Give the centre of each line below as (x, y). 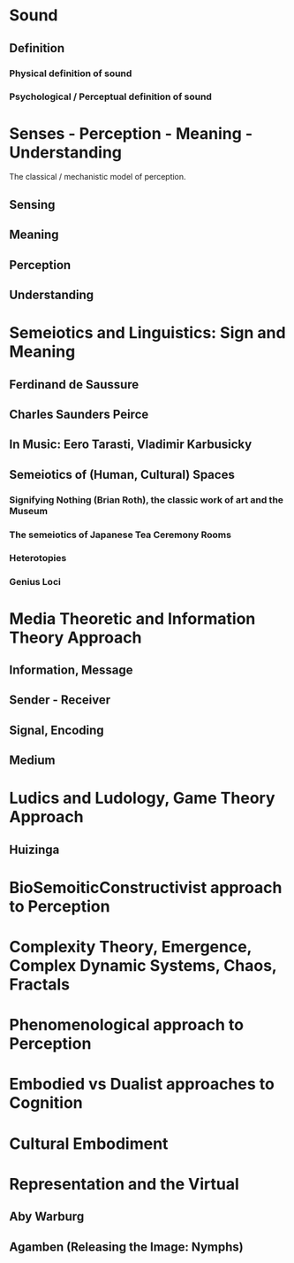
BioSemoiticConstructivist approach (146, 887)
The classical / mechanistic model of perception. (98, 177)
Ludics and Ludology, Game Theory (142, 798)
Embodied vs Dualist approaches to (142, 1084)
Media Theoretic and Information (132, 618)
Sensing (32, 204)
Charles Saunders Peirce (79, 414)
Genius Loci (35, 582)
